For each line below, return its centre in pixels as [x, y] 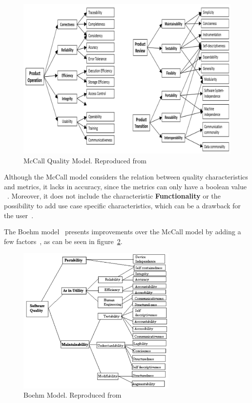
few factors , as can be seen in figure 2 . [63, 241]
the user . [19, 215]
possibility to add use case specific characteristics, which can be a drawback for [122, 205]
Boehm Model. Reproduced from [73, 395]
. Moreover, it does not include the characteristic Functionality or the [114, 196]
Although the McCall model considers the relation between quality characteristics [126, 177]
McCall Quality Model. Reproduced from [85, 160]
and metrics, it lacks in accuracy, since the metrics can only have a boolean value [125, 186]
